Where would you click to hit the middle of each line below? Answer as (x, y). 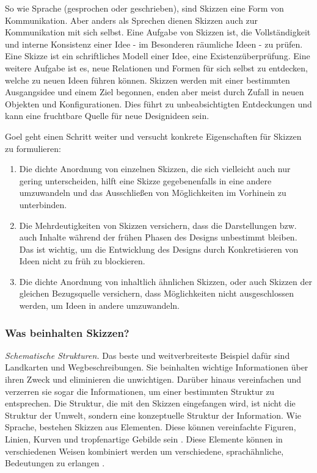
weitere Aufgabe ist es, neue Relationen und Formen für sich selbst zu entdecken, (156, 67)
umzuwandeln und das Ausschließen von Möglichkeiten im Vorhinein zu (153, 193)
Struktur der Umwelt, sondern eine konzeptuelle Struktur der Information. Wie (153, 415)
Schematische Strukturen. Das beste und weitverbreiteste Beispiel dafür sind (148, 355)
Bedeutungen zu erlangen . (55, 463)
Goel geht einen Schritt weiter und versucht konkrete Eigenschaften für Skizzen (153, 136)
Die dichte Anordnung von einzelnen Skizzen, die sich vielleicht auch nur (155, 169)
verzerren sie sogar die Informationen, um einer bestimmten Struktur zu (140, 391)
